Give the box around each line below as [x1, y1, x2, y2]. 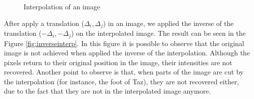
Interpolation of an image [24, 1, 100, 11]
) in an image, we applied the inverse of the [103, 18, 234, 28]
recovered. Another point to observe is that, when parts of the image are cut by [4, 67, 244, 77]
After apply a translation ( [4, 18, 85, 28]
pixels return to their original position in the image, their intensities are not [4, 57, 232, 67]
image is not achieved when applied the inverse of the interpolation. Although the [4, 48, 250, 58]
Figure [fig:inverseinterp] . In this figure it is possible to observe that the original [4, 38, 244, 48]
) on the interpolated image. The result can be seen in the [71, 28, 246, 38]
